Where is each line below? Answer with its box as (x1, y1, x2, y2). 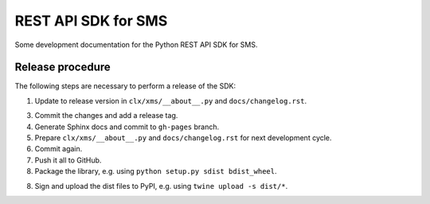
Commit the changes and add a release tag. (34, 111, 178, 120)
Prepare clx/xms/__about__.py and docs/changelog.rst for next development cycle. (34, 133, 332, 143)
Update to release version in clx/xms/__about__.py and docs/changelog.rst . (34, 96, 307, 105)
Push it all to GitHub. (34, 155, 102, 165)
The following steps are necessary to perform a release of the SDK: (14, 81, 236, 91)
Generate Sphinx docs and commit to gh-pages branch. (34, 122, 220, 131)
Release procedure (14, 61, 111, 74)
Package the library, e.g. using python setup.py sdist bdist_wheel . (34, 167, 277, 176)
